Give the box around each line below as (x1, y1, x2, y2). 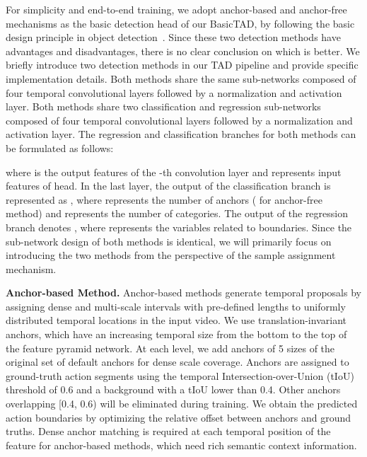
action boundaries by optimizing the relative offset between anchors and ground (6, 410, 351, 424)
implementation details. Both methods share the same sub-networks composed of (6, 71, 356, 86)
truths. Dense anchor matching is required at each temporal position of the (6, 424, 331, 439)
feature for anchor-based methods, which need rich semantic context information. (6, 437, 357, 452)
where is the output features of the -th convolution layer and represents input (6, 164, 342, 179)
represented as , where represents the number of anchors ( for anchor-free (6, 192, 322, 207)
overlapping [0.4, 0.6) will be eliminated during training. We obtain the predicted (6, 396, 358, 411)
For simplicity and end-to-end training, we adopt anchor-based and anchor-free (6, 2, 347, 16)
